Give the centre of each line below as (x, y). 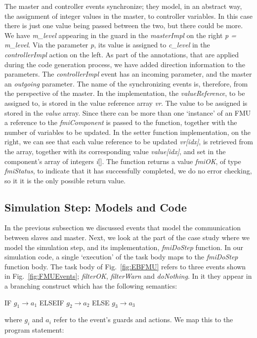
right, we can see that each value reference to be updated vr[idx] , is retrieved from (129, 142)
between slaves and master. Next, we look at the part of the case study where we (127, 237)
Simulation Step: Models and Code (96, 207)
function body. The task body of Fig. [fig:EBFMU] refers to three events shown (125, 266)
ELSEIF (52, 302)
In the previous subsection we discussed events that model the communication (123, 228)
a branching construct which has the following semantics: (91, 286)
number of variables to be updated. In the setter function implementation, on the (128, 132)
